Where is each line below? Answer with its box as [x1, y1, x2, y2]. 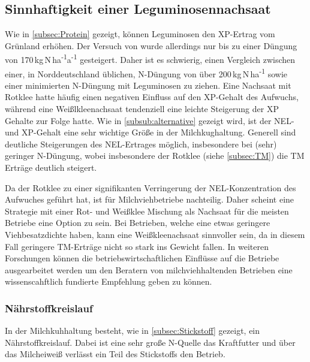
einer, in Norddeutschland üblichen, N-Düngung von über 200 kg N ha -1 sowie [5, 65, 288, 80]
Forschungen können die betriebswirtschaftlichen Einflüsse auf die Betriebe [5, 252, 279, 264]
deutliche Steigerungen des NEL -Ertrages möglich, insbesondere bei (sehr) [5, 137, 277, 150]
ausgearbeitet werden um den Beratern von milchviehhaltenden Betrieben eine [5, 263, 293, 276]
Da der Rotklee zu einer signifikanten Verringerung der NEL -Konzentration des [5, 181, 296, 194]
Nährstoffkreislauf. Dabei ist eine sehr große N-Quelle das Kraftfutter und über [5, 336, 296, 348]
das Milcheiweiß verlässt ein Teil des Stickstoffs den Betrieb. [5, 348, 225, 360]
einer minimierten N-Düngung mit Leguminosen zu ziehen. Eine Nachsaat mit [5, 79, 291, 91]
